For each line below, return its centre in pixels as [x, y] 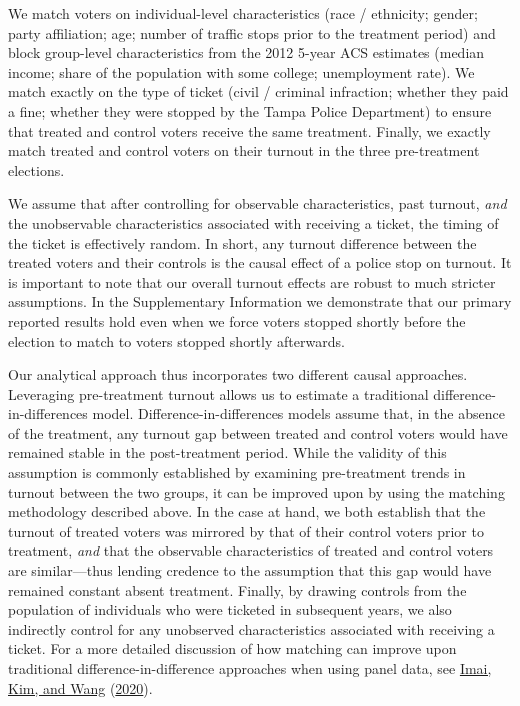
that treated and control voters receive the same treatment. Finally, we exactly [249, 130]
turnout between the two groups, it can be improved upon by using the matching [256, 491]
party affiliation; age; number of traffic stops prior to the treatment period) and [252, 32]
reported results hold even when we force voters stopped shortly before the [237, 320]
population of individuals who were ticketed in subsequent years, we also [230, 609]
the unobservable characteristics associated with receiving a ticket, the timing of [253, 222]
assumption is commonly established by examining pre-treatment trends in [237, 472]
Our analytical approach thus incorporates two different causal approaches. [238, 374]
